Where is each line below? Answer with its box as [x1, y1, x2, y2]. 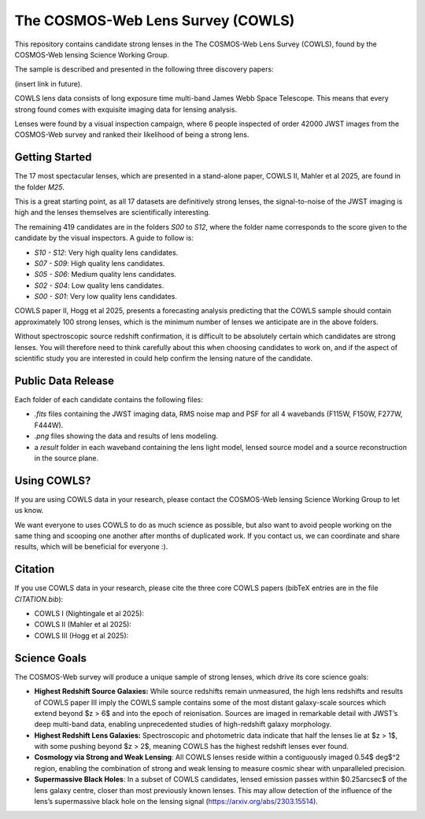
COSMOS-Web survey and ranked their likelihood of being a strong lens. [14, 130, 249, 139]
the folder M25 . [14, 182, 65, 192]
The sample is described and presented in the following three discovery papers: [14, 65, 275, 74]
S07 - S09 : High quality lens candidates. [34, 258, 165, 267]
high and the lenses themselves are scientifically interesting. [14, 208, 211, 217]
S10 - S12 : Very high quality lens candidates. [34, 248, 179, 257]
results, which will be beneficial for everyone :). [14, 542, 168, 552]
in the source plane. [34, 453, 99, 463]
